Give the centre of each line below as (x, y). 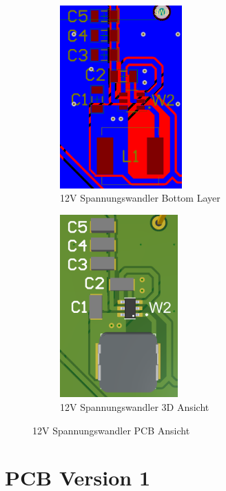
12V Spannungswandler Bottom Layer (140, 198)
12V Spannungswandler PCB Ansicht (111, 430)
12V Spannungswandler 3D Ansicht (135, 406)
